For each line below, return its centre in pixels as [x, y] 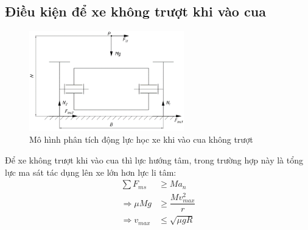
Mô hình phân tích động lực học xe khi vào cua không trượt [141, 139]
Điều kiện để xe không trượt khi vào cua [135, 11]
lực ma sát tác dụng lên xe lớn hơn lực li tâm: [91, 172]
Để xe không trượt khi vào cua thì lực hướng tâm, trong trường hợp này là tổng [154, 160]
